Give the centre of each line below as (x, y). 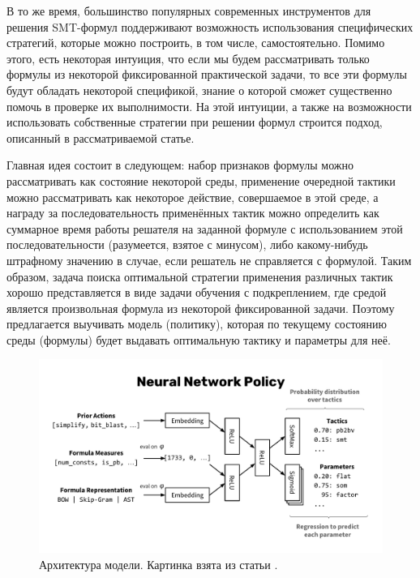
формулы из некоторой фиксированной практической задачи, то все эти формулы (207, 74)
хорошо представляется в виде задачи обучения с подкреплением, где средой (197, 292)
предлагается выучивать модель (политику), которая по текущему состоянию (197, 324)
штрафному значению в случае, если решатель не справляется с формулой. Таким (209, 260)
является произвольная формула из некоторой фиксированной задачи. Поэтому (201, 308)
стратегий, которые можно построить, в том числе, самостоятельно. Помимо (196, 43)
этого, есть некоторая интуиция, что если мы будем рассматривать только (188, 58)
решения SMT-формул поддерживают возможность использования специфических (210, 26)
